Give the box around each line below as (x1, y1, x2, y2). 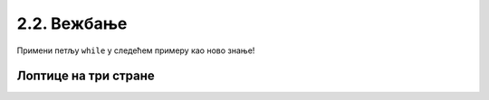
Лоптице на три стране (16, 68, 156, 84)
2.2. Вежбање (16, 14, 128, 33)
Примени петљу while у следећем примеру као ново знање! (16, 45, 255, 56)
